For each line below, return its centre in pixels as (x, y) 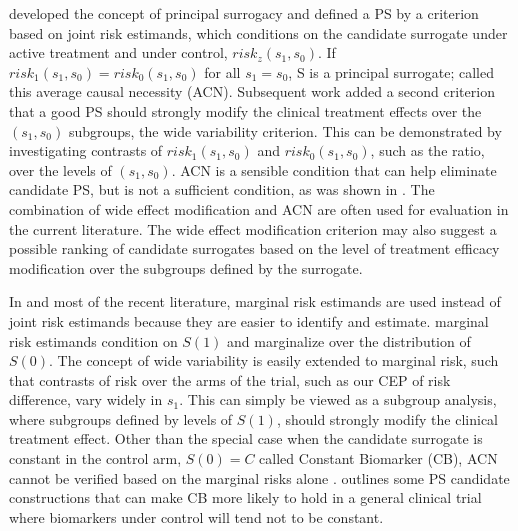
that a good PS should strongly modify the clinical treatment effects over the (245, 110)
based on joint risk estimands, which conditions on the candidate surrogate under (258, 32)
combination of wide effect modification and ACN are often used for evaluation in (259, 208)
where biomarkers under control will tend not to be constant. (196, 516)
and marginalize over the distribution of (349, 340)
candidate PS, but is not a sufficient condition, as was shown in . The (222, 189)
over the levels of (60, 169)
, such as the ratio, (427, 150)
